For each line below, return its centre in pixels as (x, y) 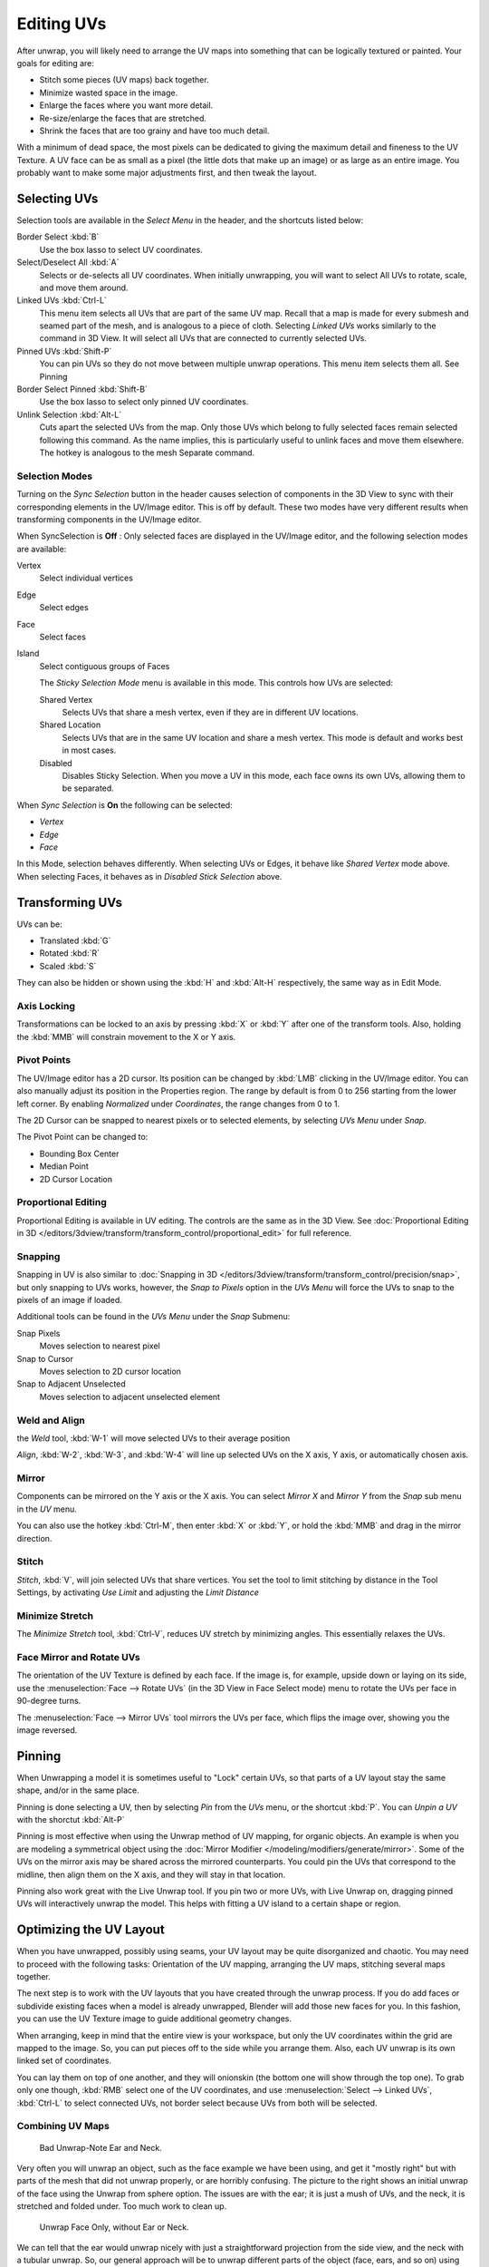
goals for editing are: (56, 63)
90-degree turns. (49, 1701)
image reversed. (47, 1730)
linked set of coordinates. (64, 2061)
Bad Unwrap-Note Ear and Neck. (101, 2147)
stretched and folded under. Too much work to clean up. (122, 2206)
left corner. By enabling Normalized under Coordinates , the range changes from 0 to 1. (178, 1104)
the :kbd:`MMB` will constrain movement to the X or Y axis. (126, 1036)
